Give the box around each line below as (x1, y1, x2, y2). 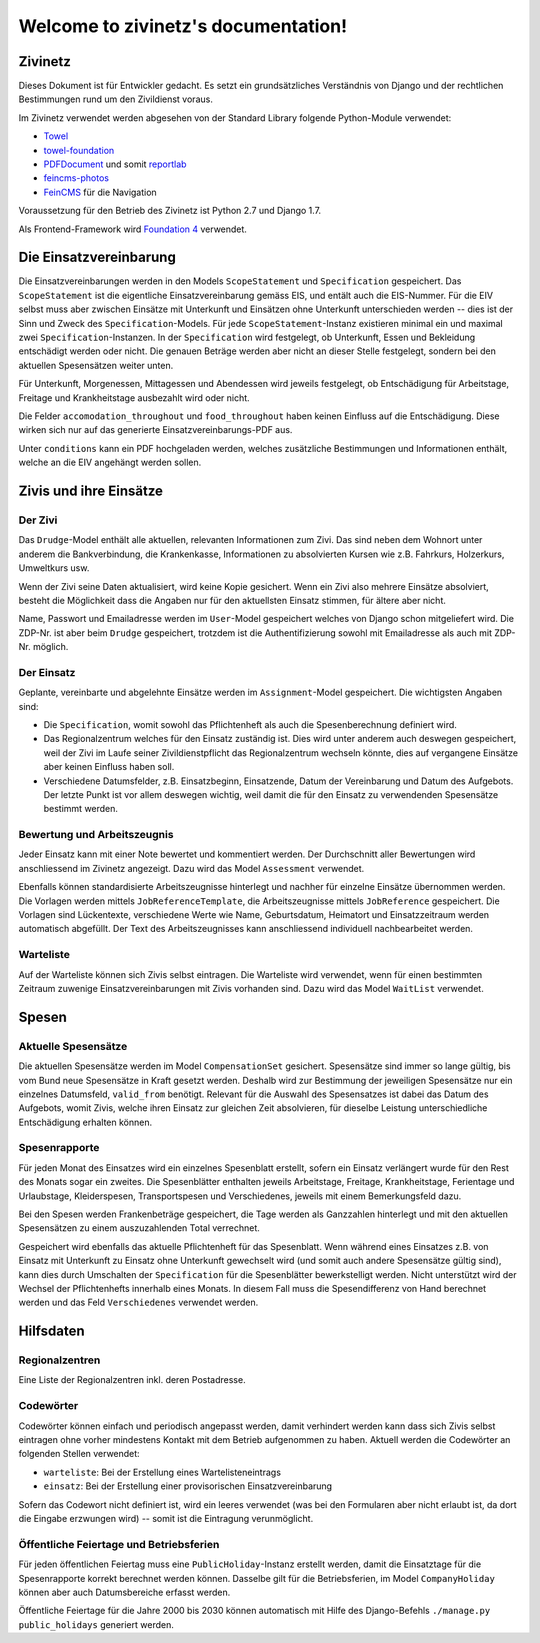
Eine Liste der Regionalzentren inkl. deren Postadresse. (18, 1374, 246, 1386)
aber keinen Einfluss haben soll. (43, 761, 175, 773)
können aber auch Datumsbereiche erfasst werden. (18, 1586, 231, 1598)
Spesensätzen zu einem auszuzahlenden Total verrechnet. (18, 1222, 260, 1234)
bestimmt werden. (43, 803, 119, 815)
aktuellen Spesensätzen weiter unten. (18, 359, 174, 371)
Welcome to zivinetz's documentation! (18, 15, 348, 37)
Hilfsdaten (18, 1323, 85, 1340)
